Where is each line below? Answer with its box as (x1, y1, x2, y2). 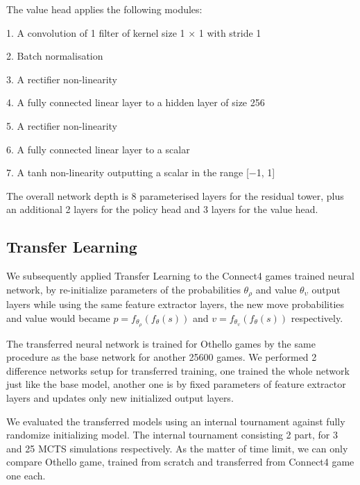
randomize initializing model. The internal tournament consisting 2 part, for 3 (6, 427, 338, 442)
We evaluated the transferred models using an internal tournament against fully (6, 414, 345, 428)
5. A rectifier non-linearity (6, 118, 117, 133)
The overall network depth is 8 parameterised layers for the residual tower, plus (6, 188, 344, 203)
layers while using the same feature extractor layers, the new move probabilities (6, 297, 345, 312)
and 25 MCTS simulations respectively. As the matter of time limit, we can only (6, 441, 348, 455)
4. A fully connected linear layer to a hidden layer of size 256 (6, 95, 265, 110)
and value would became (6, 310, 110, 325)
